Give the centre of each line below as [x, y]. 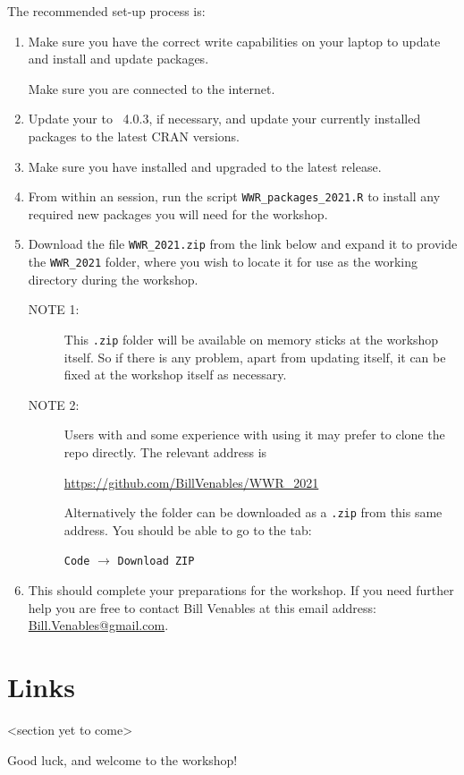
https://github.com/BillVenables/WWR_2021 [191, 482]
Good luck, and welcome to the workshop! [122, 759]
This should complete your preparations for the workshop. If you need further [241, 590]
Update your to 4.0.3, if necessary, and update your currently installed [224, 119]
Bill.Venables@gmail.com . [98, 625]
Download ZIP [156, 562]
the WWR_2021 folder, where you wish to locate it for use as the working [223, 262]
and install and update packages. [118, 59]
